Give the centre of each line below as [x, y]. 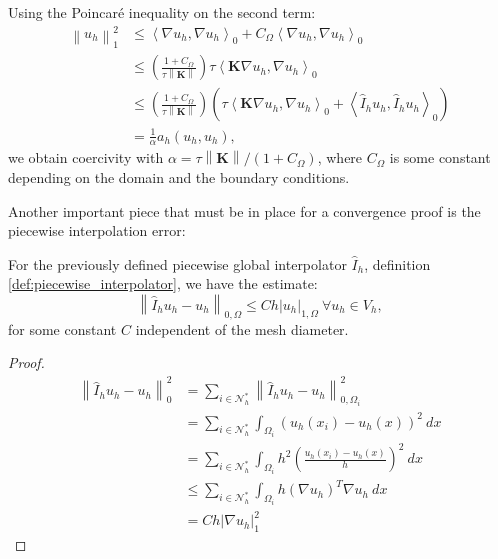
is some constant [440, 157]
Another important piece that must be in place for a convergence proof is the [244, 210]
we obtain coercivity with [86, 157]
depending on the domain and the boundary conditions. [179, 177]
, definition [397, 263]
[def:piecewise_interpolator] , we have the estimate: [163, 283]
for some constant [62, 328]
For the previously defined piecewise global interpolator [177, 263]
